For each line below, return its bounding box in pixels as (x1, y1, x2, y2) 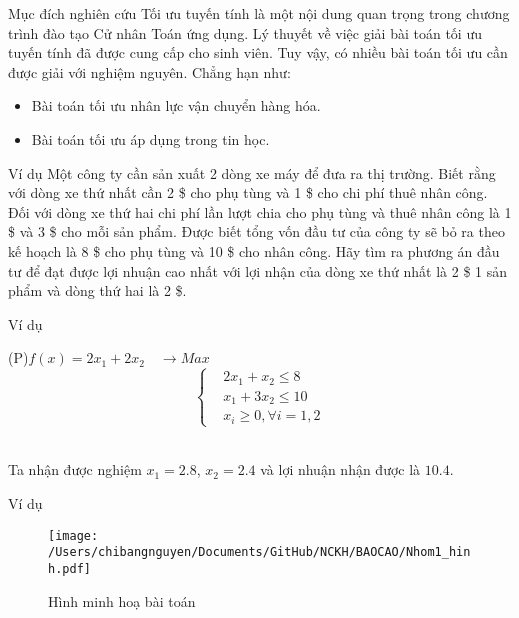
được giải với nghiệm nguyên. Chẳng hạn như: (8, 61, 291, 82)
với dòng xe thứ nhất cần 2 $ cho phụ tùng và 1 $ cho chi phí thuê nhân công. (8, 182, 488, 203)
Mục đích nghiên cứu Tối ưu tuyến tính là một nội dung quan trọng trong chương (8, 3, 510, 23)
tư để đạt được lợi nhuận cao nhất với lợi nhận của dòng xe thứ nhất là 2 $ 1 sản (8, 260, 508, 281)
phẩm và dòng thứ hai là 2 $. (8, 280, 187, 301)
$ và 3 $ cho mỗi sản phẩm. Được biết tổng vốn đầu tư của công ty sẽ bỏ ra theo (8, 221, 505, 242)
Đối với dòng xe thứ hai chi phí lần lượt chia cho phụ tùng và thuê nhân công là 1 (8, 201, 512, 222)
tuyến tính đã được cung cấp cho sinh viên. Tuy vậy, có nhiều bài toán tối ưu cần (8, 42, 508, 63)
